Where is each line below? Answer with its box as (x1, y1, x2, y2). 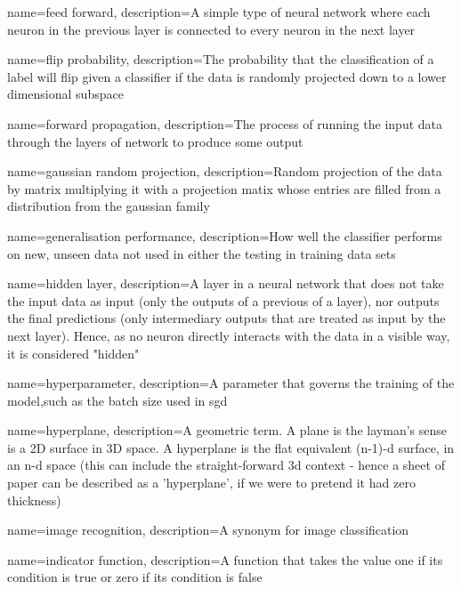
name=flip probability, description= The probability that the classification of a (7, 50, 434, 69)
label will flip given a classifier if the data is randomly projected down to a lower (7, 67, 447, 85)
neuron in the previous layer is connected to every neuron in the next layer (7, 20, 416, 38)
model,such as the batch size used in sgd (7, 391, 228, 409)
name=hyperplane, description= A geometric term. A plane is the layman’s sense (7, 421, 448, 440)
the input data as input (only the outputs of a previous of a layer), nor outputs (7, 291, 440, 310)
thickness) (7, 490, 61, 509)
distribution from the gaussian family (7, 197, 210, 215)
